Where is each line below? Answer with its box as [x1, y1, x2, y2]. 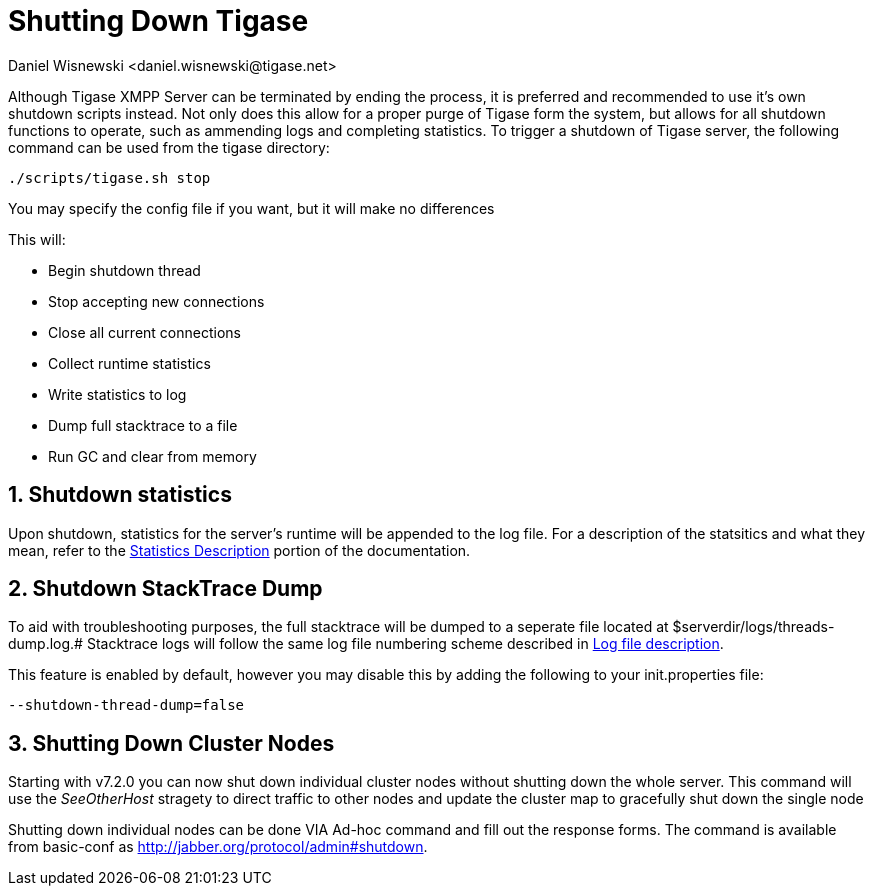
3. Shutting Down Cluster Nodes [8, 730, 335, 756]
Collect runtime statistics [48, 354, 211, 372]
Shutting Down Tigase [8, 4, 309, 38]
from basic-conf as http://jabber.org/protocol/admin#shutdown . [8, 838, 428, 856]
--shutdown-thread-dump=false [8, 697, 245, 714]
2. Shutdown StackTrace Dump [8, 576, 323, 602]
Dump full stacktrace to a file [48, 416, 238, 434]
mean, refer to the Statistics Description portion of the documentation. [8, 541, 471, 559]
